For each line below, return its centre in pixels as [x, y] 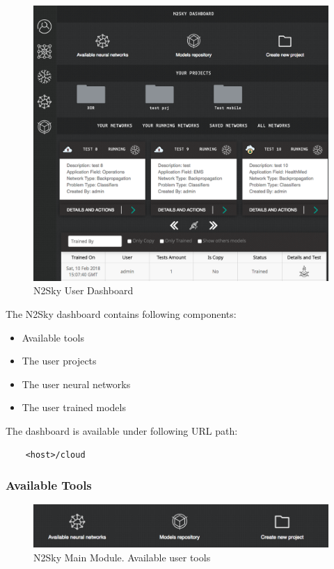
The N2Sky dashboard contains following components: [121, 314]
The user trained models [74, 407]
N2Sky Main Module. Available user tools [122, 557]
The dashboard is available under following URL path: [122, 431]
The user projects [59, 361]
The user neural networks [76, 384]
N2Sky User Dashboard [83, 290]
